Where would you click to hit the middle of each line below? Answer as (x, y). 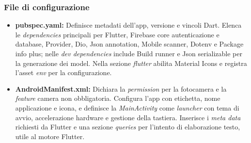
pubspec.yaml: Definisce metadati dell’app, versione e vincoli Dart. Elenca (128, 25)
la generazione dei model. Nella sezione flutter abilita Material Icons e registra (131, 63)
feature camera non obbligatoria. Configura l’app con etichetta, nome (118, 98)
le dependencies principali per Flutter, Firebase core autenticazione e (117, 34)
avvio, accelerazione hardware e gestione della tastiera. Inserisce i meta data (128, 117)
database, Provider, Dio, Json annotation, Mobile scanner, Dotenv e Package (129, 44)
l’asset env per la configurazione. (63, 72)
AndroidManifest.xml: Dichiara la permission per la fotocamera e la (121, 88)
